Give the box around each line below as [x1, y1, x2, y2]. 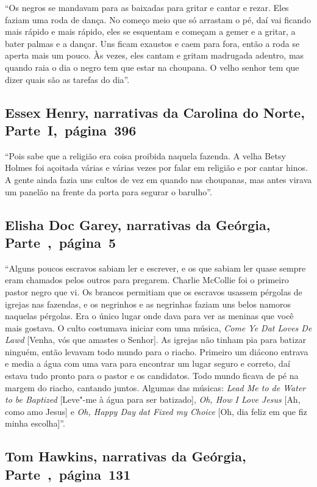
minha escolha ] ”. [5, 417, 65, 430]
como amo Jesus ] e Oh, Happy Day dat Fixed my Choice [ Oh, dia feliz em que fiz [5, 405, 307, 417]
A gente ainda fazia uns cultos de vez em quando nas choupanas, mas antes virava [5, 173, 312, 186]
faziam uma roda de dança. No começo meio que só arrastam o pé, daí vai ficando [5, 13, 311, 26]
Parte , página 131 [5, 464, 131, 483]
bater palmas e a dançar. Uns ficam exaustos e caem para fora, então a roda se [5, 37, 300, 49]
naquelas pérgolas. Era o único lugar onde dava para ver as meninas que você [5, 309, 294, 322]
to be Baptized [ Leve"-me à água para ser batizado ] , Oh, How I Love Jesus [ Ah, [5, 393, 301, 406]
